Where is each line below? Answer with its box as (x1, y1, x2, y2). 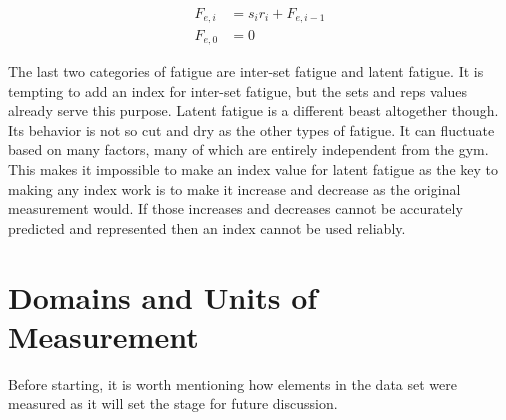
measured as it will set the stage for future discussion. (8, 393, 338, 414)
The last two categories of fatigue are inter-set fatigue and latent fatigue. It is (8, 60, 484, 81)
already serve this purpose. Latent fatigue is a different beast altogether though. (8, 100, 499, 121)
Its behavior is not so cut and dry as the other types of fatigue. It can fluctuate (8, 119, 495, 140)
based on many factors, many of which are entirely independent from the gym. (8, 139, 489, 160)
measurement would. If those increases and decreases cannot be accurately (8, 198, 463, 219)
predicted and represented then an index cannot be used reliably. (8, 217, 406, 238)
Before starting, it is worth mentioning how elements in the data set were (8, 373, 457, 394)
